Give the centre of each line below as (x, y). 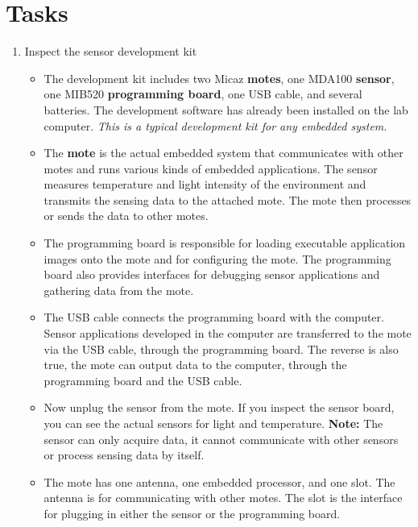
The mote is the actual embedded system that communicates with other (223, 153)
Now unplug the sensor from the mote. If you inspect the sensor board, (219, 407)
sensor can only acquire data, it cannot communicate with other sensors (221, 439)
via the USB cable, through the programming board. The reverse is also (221, 349)
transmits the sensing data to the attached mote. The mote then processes (228, 199)
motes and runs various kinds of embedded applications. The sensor (211, 168)
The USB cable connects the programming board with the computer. (214, 317)
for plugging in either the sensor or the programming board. (192, 513)
